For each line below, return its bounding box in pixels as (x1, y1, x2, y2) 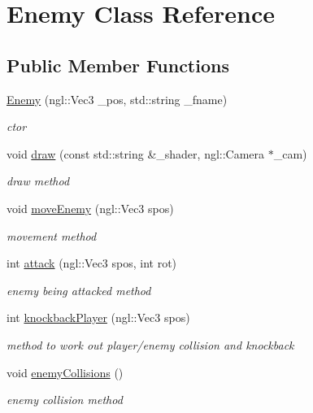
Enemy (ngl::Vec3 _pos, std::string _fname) (7, 90, 228, 107)
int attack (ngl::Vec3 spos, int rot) (7, 254, 177, 272)
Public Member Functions (7, 52, 229, 77)
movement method (7, 227, 97, 244)
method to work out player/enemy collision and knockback (7, 336, 294, 353)
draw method (7, 172, 70, 189)
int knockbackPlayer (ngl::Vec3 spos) (7, 309, 190, 326)
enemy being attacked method (7, 281, 151, 298)
